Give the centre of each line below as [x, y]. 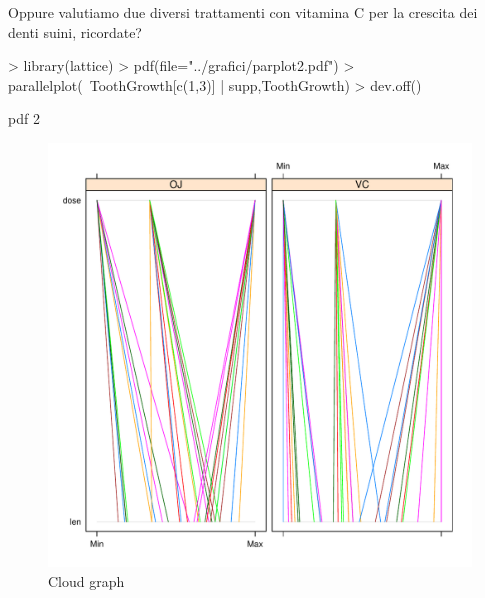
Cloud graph [86, 580]
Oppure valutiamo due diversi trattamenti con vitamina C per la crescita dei [243, 12]
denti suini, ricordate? [75, 31]
